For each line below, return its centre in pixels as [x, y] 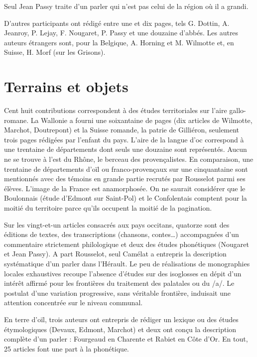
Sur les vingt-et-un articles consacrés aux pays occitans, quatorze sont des [117, 224]
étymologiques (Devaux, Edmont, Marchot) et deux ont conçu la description [120, 329]
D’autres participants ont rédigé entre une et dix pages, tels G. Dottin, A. [117, 23]
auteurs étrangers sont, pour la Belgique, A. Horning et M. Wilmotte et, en [119, 42]
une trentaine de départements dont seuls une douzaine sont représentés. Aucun [126, 149]
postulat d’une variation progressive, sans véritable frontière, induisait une [117, 293]
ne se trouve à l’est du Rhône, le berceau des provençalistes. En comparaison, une [129, 159]
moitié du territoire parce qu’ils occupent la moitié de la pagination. [108, 208]
